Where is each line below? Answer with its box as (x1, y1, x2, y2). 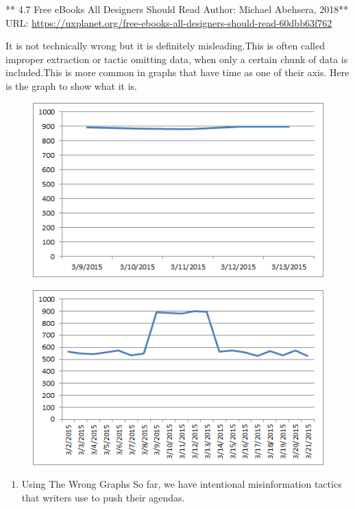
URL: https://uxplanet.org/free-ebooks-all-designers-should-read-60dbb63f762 (5, 15, 332, 29)
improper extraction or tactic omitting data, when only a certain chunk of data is (5, 51, 348, 66)
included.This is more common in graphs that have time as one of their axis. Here (5, 65, 350, 80)
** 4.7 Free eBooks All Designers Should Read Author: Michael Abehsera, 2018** (5, 2, 349, 16)
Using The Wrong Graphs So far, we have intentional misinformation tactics (21, 477, 342, 491)
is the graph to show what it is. (5, 78, 137, 93)
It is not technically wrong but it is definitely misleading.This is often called (5, 38, 325, 53)
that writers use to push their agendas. (21, 490, 185, 504)
